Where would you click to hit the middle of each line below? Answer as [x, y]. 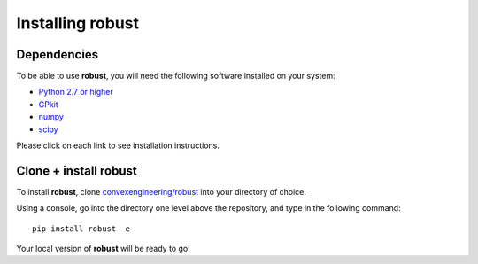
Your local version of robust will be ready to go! [103, 249]
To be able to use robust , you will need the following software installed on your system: [176, 76]
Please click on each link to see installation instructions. [118, 145]
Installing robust [78, 23]
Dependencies [58, 54]
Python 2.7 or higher [76, 92]
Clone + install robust [77, 171]
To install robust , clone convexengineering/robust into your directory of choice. [162, 191]
